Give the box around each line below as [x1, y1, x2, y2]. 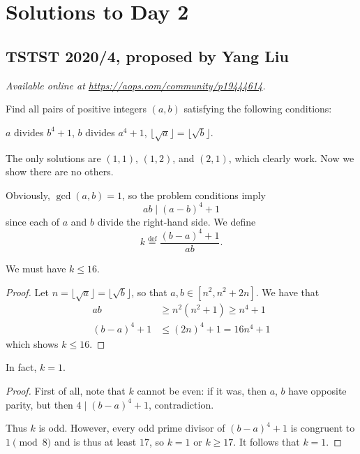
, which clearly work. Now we [228, 150, 354, 165]
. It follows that [233, 434, 300, 448]
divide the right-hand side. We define [97, 214, 256, 228]
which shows [6, 336, 59, 351]
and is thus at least [54, 434, 137, 448]
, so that [131, 284, 167, 299]
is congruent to [290, 420, 355, 435]
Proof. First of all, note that [6, 383, 126, 398]
